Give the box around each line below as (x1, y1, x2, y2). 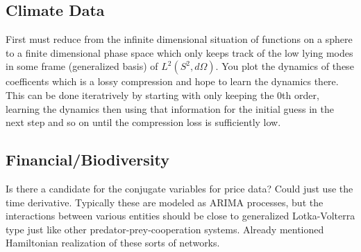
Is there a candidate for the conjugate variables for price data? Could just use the (6, 181, 353, 195)
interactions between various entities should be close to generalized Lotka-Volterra (6, 208, 355, 223)
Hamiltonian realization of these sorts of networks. (6, 235, 220, 250)
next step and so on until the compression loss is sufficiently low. (6, 115, 281, 129)
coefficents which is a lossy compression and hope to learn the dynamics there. (6, 74, 339, 89)
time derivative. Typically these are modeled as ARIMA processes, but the (6, 195, 324, 209)
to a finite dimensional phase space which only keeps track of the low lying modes (6, 45, 353, 60)
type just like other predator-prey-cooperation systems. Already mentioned (6, 222, 324, 236)
